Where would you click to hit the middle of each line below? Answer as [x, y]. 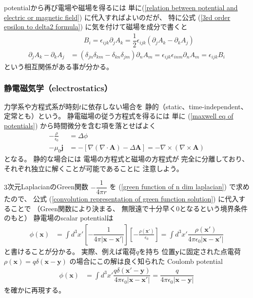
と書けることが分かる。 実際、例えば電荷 [70, 251]
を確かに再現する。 [35, 290]
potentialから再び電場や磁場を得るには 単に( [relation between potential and [121, 7]
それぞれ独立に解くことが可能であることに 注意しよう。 [94, 168]
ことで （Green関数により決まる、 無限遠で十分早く [93, 208]
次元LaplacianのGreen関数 [48, 187]
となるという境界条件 [214, 208]
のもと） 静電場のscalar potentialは [59, 218]
